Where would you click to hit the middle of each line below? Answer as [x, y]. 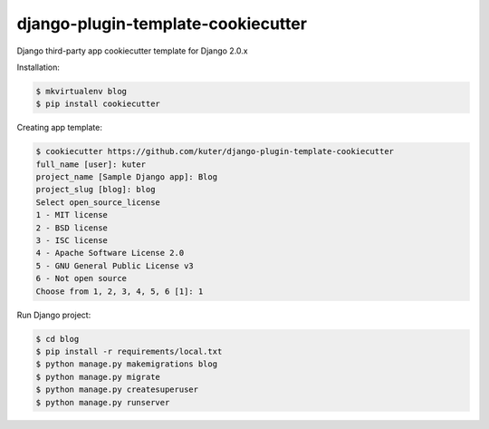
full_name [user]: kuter [91, 164]
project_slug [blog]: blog [96, 190]
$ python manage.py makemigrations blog [126, 364]
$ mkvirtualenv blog [81, 91]
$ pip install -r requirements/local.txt [129, 351]
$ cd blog [58, 339]
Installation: [38, 67]
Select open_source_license [98, 202]
